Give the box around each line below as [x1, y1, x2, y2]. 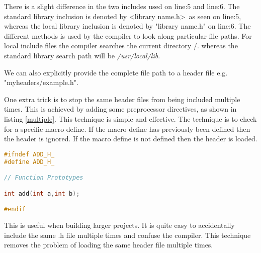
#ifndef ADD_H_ [4, 150, 55, 158]
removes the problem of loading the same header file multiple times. [4, 239, 213, 250]
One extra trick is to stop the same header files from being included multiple [4, 94, 240, 104]
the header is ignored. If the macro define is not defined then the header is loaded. [4, 133, 257, 144]
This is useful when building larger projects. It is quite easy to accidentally [4, 220, 235, 230]
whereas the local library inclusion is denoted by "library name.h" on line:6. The [4, 21, 251, 31]
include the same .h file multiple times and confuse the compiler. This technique [4, 229, 251, 240]
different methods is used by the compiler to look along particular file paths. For [4, 30, 252, 41]
